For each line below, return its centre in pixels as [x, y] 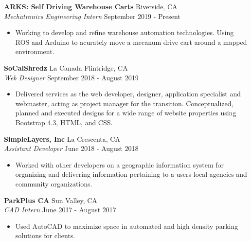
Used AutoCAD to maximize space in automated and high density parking [127, 226]
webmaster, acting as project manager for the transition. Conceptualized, [124, 103]
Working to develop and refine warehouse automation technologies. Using [125, 32]
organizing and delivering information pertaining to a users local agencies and [131, 174]
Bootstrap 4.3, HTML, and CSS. [64, 122]
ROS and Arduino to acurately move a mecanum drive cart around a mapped [131, 42]
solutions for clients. [45, 235]
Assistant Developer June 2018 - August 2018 [71, 148]
